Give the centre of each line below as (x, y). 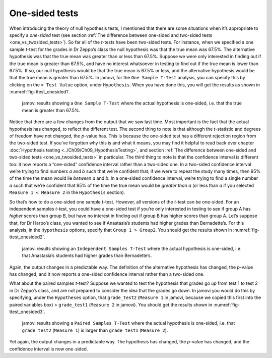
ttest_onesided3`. (27, 312)
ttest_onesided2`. (27, 237)
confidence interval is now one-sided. (49, 349)
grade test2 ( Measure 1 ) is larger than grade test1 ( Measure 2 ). (95, 330)
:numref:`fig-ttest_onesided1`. (40, 92)
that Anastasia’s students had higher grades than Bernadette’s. (87, 255)
